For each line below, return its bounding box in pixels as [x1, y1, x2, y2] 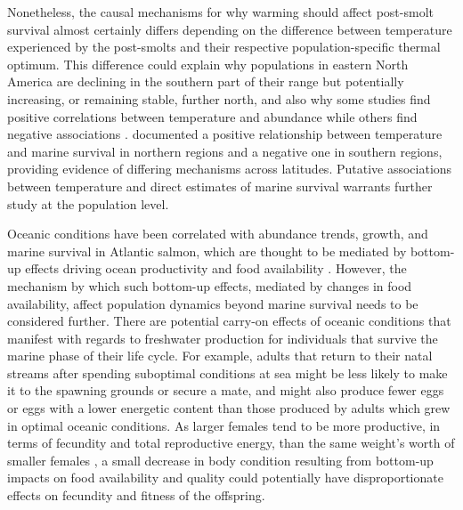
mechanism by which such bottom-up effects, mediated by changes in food [7, 276, 412, 295]
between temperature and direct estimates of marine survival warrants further [7, 176, 433, 195]
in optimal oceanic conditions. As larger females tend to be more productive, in [7, 416, 441, 434]
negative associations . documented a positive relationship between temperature [7, 125, 443, 143]
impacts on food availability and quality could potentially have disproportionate [7, 468, 443, 487]
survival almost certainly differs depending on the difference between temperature [7, 20, 452, 38]
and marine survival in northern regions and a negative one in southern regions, [7, 142, 443, 160]
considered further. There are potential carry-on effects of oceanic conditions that [7, 312, 451, 330]
